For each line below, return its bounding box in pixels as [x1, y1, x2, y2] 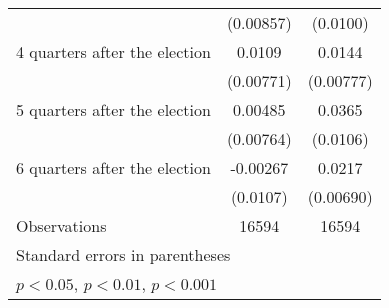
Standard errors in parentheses [16, 243, 231, 266]
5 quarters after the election [16, 98, 211, 121]
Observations [16, 214, 107, 237]
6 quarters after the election [16, 156, 211, 179]
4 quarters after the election [16, 40, 211, 63]
